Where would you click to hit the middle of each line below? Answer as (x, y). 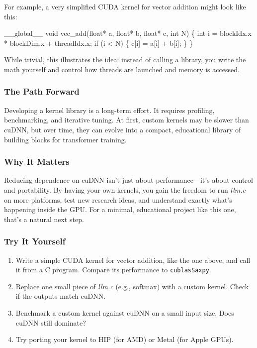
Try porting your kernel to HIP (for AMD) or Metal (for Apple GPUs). (125, 339)
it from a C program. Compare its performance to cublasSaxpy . (113, 270)
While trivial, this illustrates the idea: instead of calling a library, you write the (125, 59)
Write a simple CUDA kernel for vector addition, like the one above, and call (133, 260)
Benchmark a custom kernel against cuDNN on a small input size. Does (125, 313)
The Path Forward (42, 91)
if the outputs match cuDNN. (61, 296)
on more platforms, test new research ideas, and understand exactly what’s (118, 199)
